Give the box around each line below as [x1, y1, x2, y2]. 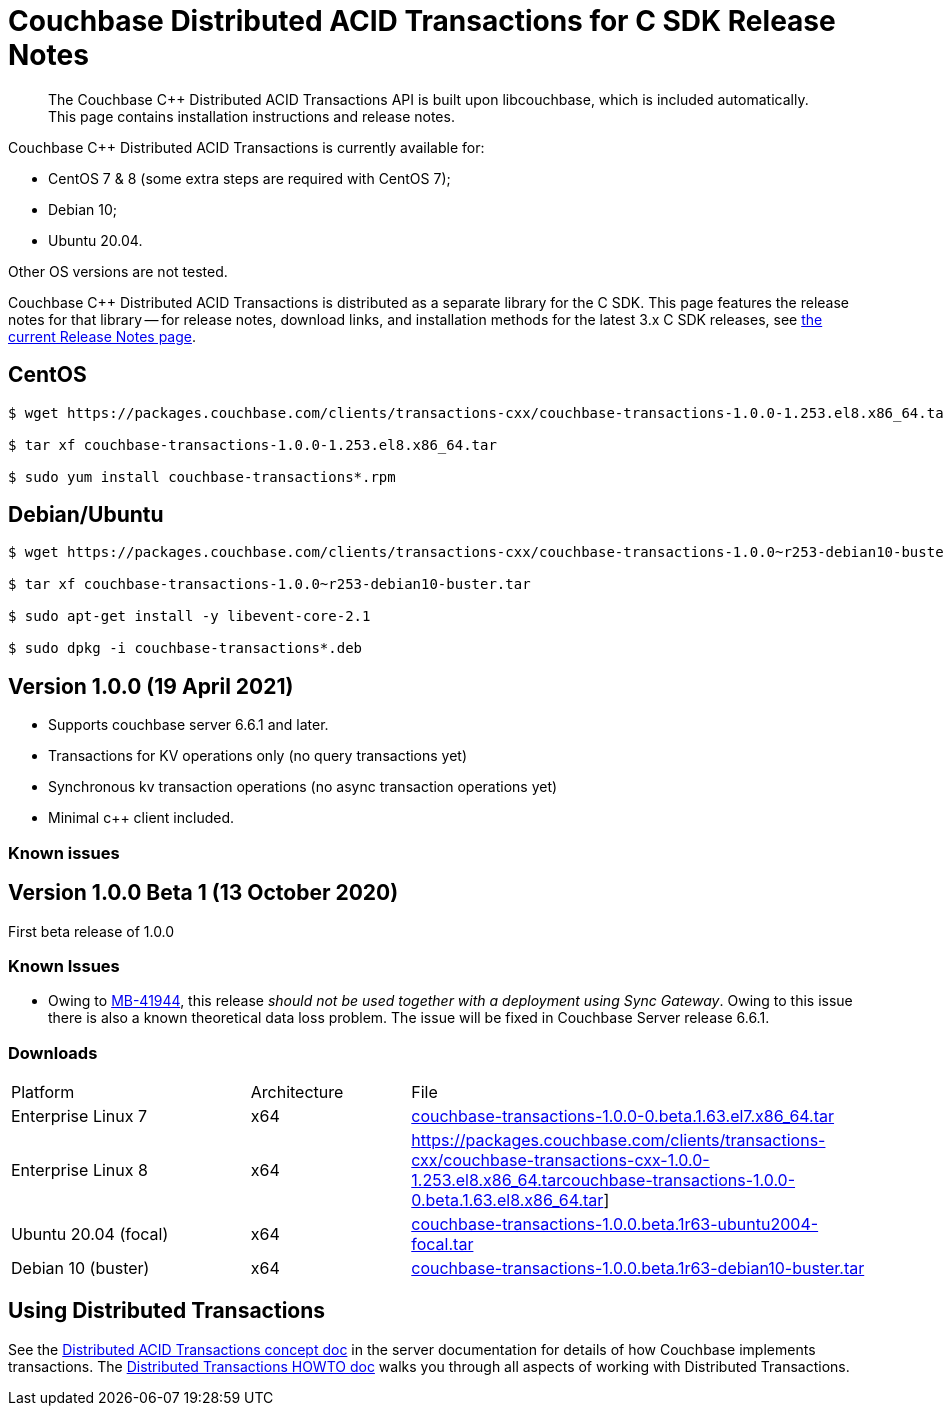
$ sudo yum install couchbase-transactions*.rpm [8, 468, 396, 485]
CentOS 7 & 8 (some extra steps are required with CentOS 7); [48, 169, 451, 187]
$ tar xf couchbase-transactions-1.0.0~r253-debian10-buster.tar [8, 576, 531, 593]
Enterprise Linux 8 [11, 1160, 148, 1180]
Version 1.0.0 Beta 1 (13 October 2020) [8, 880, 399, 906]
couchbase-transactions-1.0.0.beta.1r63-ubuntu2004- [411, 1214, 819, 1234]
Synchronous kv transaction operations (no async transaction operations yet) [48, 778, 558, 796]
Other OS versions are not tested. [8, 262, 228, 280]
